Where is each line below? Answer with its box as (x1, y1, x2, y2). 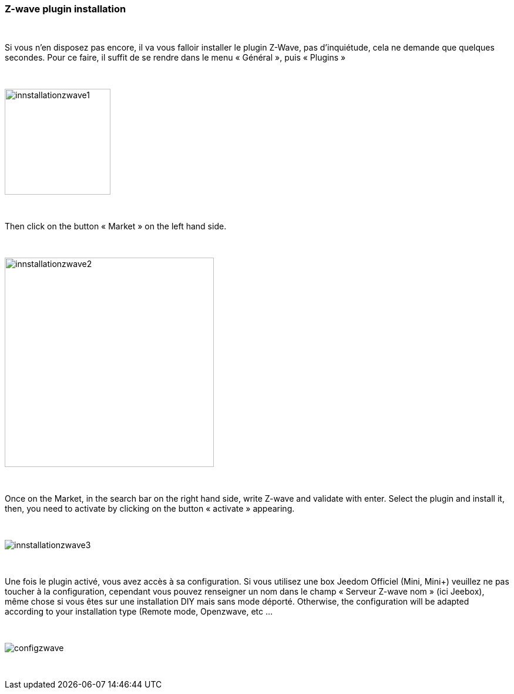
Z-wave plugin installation (5, 3, 126, 15)
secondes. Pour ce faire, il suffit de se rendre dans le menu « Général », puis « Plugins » (5, 52, 346, 63)
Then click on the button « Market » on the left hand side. (5, 221, 227, 232)
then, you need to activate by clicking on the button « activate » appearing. (5, 503, 295, 514)
